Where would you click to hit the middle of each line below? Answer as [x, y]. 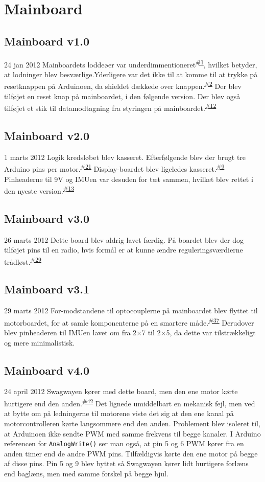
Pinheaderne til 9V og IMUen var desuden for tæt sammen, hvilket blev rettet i [129, 179]
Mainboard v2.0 [47, 135]
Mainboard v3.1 [47, 289]
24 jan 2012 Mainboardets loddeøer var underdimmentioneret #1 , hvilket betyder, [131, 63]
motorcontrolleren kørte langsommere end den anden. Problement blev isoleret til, [132, 423]
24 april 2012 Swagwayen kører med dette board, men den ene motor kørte [121, 391]
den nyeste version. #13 [39, 190]
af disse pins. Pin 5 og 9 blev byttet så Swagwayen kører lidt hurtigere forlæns [126, 463]
